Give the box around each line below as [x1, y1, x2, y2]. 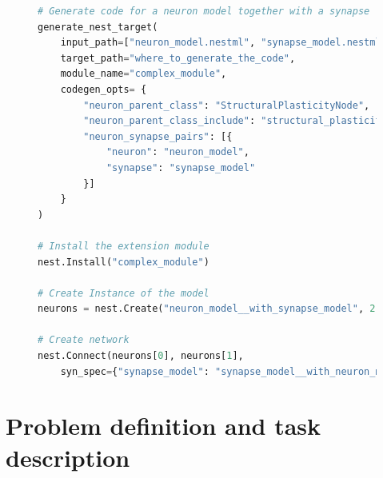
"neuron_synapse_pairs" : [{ [83, 130, 233, 142]
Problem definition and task [6, 409, 321, 442]
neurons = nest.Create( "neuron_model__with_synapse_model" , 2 [38, 303, 376, 315]
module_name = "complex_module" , [60, 68, 227, 80]
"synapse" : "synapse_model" [106, 161, 256, 173]
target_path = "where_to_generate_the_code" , [60, 52, 296, 64]
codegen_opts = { [60, 83, 147, 95]
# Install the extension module [38, 240, 209, 252]
